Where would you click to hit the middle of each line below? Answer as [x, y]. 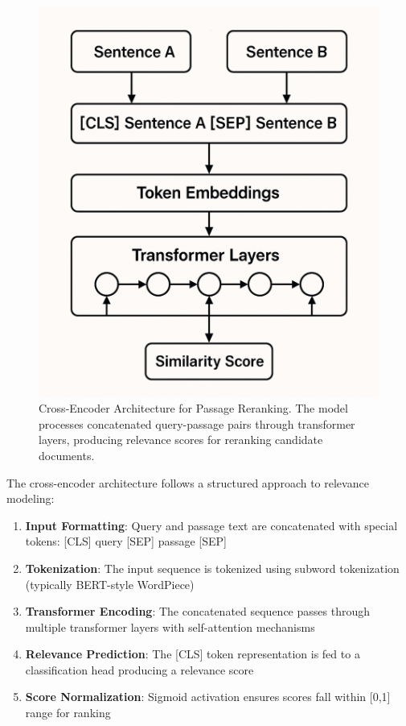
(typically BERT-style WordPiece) [110, 584]
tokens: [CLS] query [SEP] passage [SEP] [126, 541]
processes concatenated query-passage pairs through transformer [197, 423]
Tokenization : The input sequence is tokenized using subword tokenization [212, 568]
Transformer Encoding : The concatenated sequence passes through [197, 611]
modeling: [31, 498]
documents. [67, 455]
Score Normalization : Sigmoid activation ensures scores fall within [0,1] [208, 697]
